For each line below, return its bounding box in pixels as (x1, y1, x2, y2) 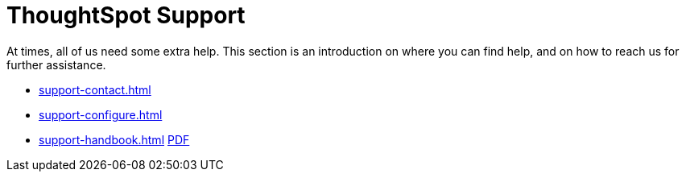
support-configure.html (39, 107, 163, 122)
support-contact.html (39, 82, 151, 97)
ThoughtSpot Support (6, 2, 246, 29)
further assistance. (6, 57, 106, 72)
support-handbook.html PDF (39, 132, 190, 147)
